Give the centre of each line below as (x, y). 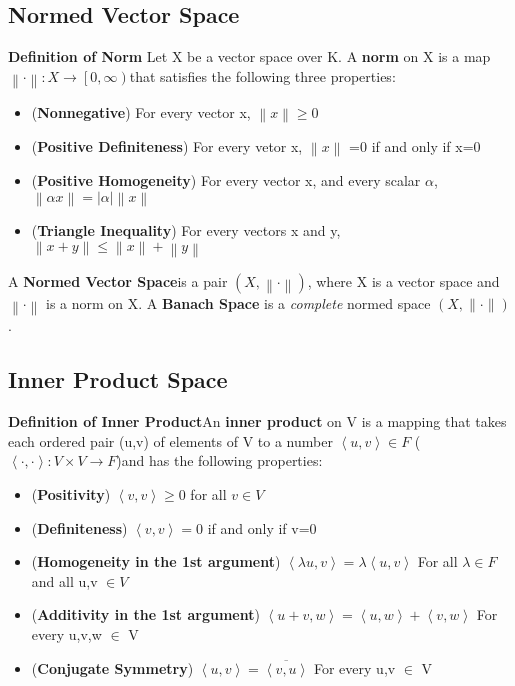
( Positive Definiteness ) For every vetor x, (167, 146)
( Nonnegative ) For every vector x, (141, 111)
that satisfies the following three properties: (262, 75)
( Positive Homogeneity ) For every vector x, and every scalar (226, 180)
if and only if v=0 (262, 527)
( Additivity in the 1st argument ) (145, 614)
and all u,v (64, 580)
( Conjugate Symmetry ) (112, 667)
